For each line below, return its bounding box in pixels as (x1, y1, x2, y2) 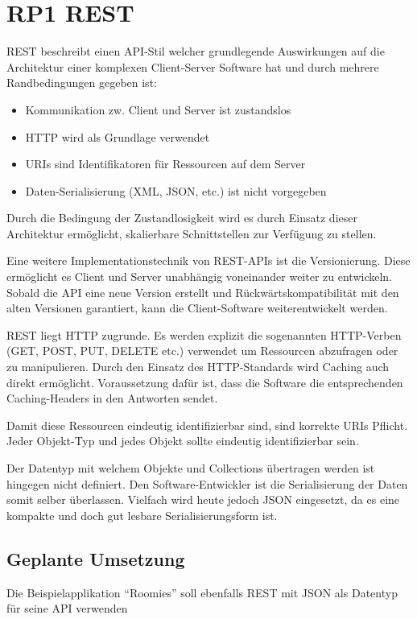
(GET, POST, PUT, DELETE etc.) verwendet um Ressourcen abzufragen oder (6, 342, 398, 359)
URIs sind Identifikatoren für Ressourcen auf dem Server (25, 155, 306, 172)
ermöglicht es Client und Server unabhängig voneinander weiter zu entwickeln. (6, 268, 392, 285)
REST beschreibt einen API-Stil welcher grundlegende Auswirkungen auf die (6, 43, 385, 60)
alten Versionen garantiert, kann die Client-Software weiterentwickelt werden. (6, 299, 388, 316)
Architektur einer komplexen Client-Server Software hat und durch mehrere (6, 58, 379, 75)
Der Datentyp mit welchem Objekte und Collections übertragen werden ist (6, 460, 375, 476)
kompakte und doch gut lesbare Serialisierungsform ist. (6, 506, 278, 523)
